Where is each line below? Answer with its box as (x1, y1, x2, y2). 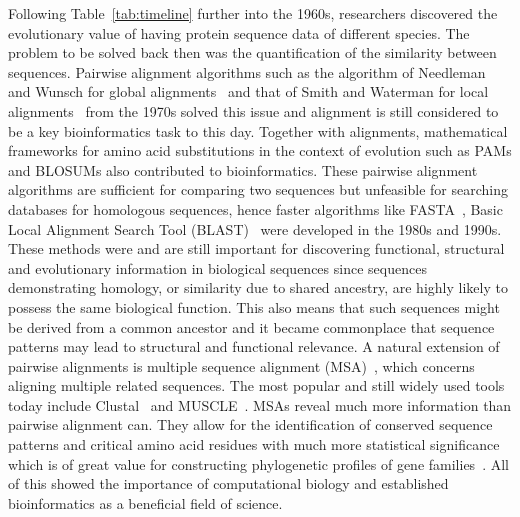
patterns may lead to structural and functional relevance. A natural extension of (8, 336, 500, 357)
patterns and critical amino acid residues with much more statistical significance (8, 434, 500, 455)
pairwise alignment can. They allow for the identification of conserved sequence (8, 414, 493, 435)
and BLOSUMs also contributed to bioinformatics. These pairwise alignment (8, 159, 478, 180)
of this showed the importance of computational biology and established (8, 473, 449, 494)
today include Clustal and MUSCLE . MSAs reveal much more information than (8, 394, 512, 415)
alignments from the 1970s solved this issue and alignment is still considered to (8, 100, 499, 121)
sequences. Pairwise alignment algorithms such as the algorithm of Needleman (8, 61, 486, 82)
